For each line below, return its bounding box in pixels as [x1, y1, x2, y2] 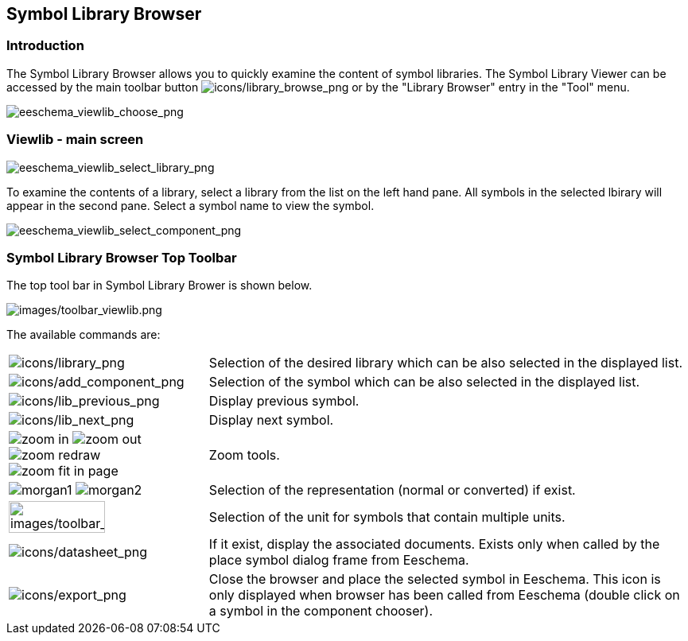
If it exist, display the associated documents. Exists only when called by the [208, 536, 660, 553]
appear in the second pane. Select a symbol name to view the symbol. [6, 198, 375, 212]
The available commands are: [6, 328, 161, 342]
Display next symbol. [208, 412, 334, 429]
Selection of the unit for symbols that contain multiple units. [208, 509, 566, 526]
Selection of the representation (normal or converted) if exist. [208, 482, 576, 499]
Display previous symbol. [208, 393, 360, 410]
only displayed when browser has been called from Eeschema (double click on [208, 587, 680, 604]
